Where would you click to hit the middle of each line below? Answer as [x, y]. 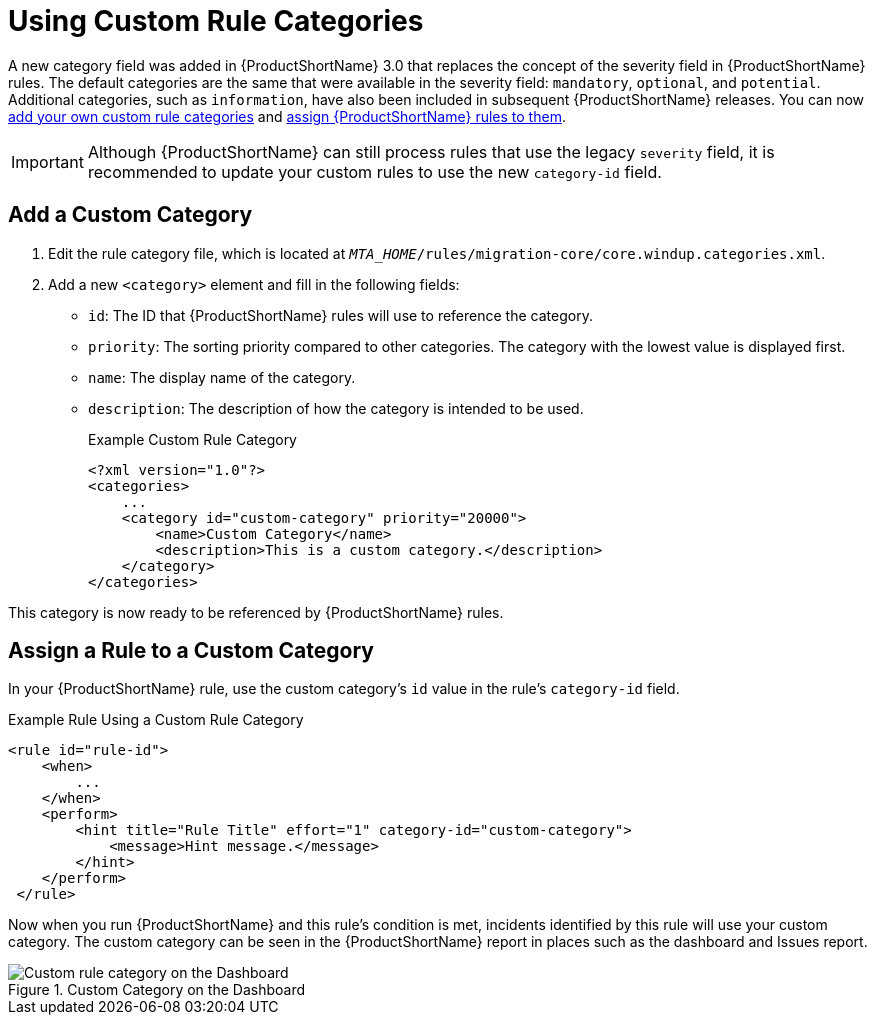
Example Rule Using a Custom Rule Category [156, 720]
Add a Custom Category [130, 215]
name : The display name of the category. [222, 377]
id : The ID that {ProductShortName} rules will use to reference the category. [340, 315]
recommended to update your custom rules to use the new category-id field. [374, 171]
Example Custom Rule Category [192, 439]
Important [47, 161]
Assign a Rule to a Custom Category [191, 651]
